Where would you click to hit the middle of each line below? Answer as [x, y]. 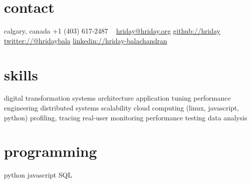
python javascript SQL [38, 175]
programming [50, 151]
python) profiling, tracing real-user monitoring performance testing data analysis [126, 117]
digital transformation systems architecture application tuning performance [117, 98]
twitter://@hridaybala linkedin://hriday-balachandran [86, 40]
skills [21, 74]
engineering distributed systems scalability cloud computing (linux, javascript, [122, 108]
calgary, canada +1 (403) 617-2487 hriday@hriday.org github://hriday [112, 31]
